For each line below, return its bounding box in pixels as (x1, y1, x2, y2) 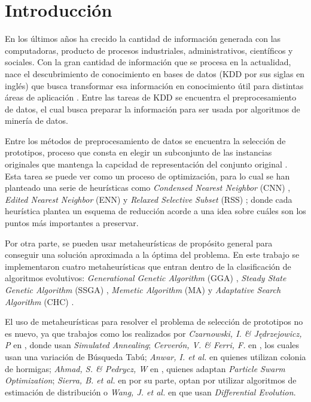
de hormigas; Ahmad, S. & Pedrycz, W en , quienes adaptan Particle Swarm (5, 362, 285, 374)
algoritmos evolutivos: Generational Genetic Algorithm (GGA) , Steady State (5, 272, 286, 284)
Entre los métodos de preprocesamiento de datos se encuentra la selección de (5, 134, 286, 147)
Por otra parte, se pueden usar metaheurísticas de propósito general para (5, 236, 273, 249)
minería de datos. (5, 114, 68, 127)
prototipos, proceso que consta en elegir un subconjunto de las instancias (5, 146, 272, 159)
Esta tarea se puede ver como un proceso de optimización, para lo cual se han (5, 169, 290, 182)
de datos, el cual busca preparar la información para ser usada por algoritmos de (5, 102, 300, 115)
